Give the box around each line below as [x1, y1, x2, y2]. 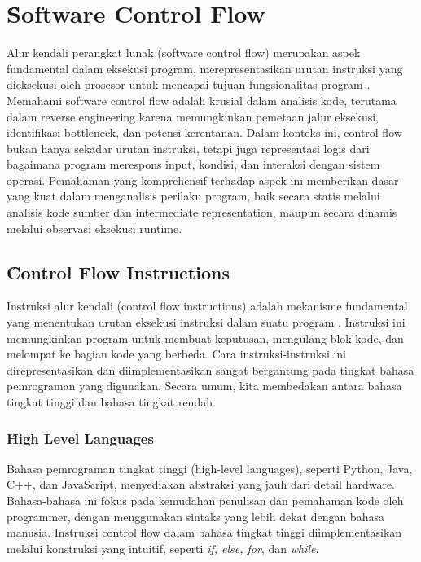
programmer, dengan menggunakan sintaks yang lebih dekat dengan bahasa [7, 507, 384, 525]
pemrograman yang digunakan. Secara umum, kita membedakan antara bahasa [7, 377, 402, 394]
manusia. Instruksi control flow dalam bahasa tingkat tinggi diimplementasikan [7, 524, 402, 541]
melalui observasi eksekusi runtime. [7, 219, 182, 236]
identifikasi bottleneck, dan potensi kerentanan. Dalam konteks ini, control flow [7, 124, 402, 141]
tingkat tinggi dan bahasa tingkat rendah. [7, 393, 216, 411]
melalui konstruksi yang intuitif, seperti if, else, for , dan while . [7, 539, 319, 556]
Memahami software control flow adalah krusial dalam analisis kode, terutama [7, 91, 397, 108]
